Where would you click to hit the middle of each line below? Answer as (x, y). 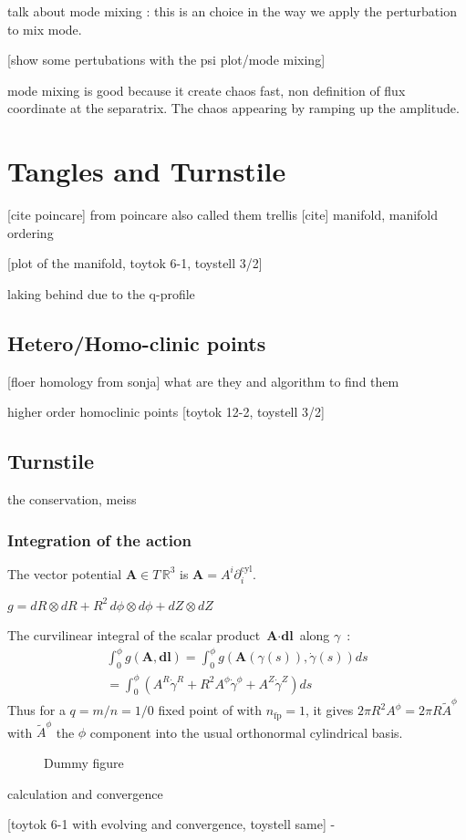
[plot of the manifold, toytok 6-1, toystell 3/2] (135, 263)
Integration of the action (99, 539)
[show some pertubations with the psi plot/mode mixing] (166, 60)
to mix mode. (45, 29)
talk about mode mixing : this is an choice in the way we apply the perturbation (232, 11)
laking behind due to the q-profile (101, 293)
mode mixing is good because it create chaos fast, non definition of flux (207, 90)
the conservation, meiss (72, 499)
